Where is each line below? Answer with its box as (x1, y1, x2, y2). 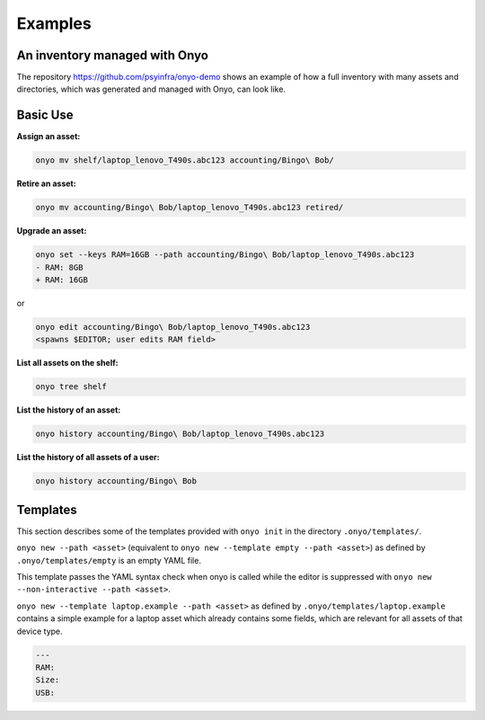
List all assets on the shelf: (16, 358, 119, 369)
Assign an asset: (16, 131, 81, 142)
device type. (16, 626, 63, 636)
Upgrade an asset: (16, 226, 87, 236)
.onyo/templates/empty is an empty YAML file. (16, 555, 202, 565)
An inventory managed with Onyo (16, 48, 208, 63)
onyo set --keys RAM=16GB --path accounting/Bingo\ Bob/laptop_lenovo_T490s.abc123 (35, 250, 415, 260)
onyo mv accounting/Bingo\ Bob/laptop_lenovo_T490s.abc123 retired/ (35, 202, 344, 213)
